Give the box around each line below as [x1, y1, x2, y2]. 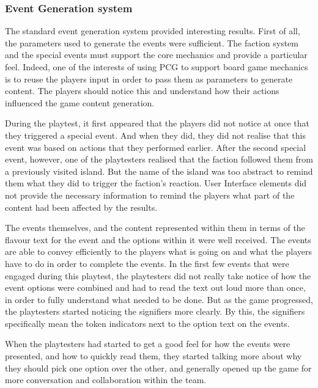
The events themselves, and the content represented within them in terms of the [5, 221, 305, 234]
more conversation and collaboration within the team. [5, 373, 207, 386]
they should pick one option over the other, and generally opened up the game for [5, 361, 312, 374]
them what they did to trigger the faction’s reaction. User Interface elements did [5, 177, 307, 189]
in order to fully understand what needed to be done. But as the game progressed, [5, 293, 313, 306]
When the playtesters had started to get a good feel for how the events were [5, 337, 290, 350]
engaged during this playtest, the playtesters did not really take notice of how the [5, 269, 311, 282]
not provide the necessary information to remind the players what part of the [5, 188, 295, 201]
